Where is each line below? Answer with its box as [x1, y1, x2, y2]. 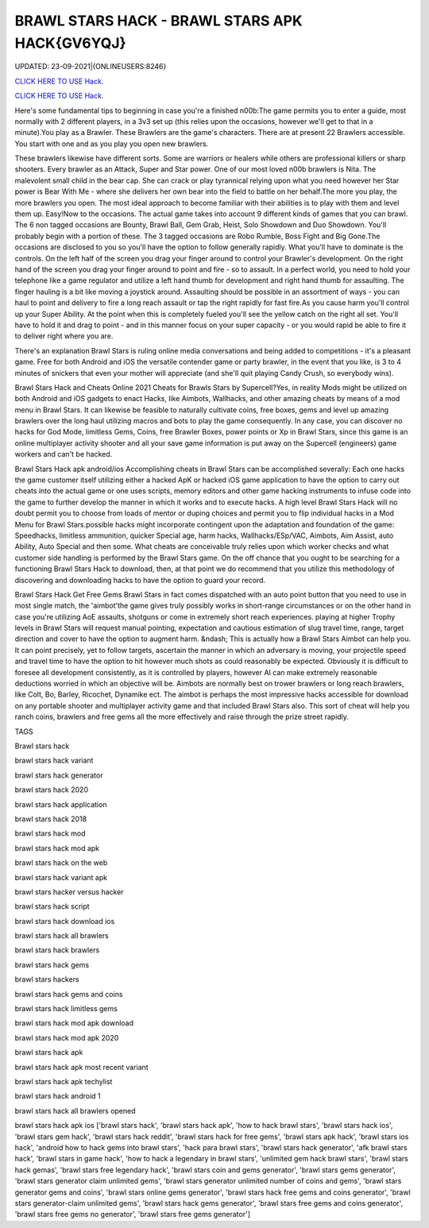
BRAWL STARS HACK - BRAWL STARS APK [14, 12, 303, 29]
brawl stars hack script [14, 902, 91, 911]
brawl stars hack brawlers [14, 945, 100, 955]
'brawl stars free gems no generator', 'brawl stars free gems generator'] [14, 1210, 250, 1219]
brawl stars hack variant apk [14, 872, 107, 882]
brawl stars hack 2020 [14, 785, 89, 794]
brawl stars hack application [14, 799, 107, 809]
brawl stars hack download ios [14, 916, 115, 925]
